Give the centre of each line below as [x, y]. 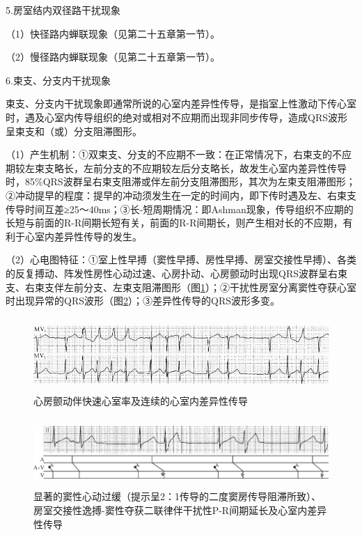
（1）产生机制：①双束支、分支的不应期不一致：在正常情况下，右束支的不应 [179, 154]
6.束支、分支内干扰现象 [58, 80]
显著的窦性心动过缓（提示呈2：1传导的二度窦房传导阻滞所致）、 [177, 496]
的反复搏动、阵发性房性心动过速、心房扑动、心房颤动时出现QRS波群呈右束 [176, 273]
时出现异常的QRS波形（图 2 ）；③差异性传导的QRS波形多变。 [143, 301]
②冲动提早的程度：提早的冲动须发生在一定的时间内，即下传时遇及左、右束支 [181, 195]
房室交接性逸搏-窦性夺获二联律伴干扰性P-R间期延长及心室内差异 [180, 510]
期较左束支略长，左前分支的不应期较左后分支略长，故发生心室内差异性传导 [176, 168]
